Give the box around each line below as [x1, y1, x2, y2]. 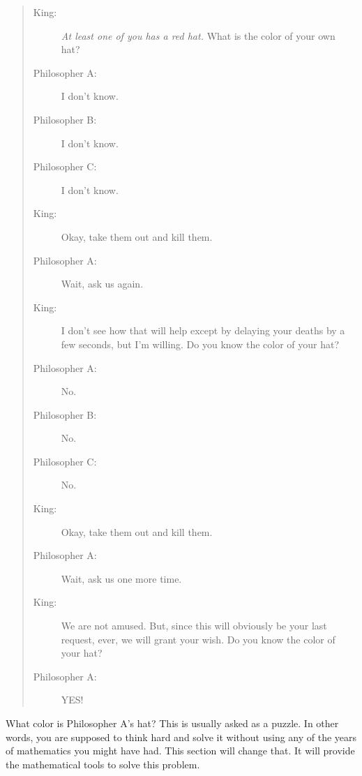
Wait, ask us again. [61, 276, 144, 291]
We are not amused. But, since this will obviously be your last [61, 618, 327, 633]
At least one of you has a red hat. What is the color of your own [61, 28, 335, 43]
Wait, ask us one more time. [61, 571, 182, 585]
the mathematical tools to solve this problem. [6, 756, 200, 771]
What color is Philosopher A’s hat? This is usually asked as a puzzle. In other [6, 716, 339, 730]
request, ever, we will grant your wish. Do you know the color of [61, 632, 335, 646]
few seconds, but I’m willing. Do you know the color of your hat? [61, 336, 340, 351]
